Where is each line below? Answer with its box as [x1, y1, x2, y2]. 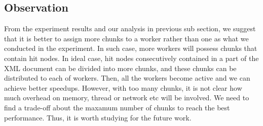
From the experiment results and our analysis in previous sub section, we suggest [4, 23, 256, 34]
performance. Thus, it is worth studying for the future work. [4, 112, 192, 122]
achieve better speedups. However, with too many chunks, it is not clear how [4, 82, 242, 93]
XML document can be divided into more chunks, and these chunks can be [4, 62, 237, 73]
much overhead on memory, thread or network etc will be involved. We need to [4, 92, 249, 103]
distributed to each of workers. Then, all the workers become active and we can [4, 73, 250, 83]
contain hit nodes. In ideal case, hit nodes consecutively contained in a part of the [4, 52, 259, 63]
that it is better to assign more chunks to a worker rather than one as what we [4, 33, 249, 43]
